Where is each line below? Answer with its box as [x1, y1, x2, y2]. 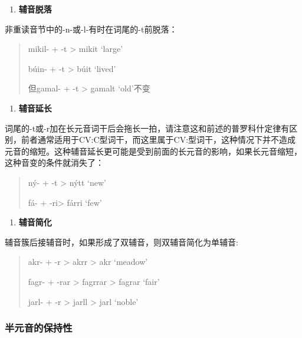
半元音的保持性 [5, 320, 73, 335]
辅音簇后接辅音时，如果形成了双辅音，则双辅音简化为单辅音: [5, 235, 238, 248]
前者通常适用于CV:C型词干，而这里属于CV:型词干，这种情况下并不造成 [21, 133, 296, 146]
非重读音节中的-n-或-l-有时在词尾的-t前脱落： [5, 22, 178, 35]
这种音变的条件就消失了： [5, 156, 104, 169]
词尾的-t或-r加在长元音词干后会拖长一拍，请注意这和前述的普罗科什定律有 [5, 122, 290, 134]
